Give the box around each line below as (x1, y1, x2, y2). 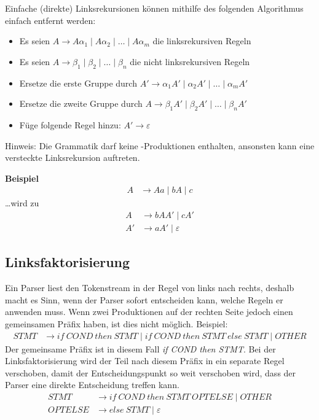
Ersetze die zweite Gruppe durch (19, 97, 143, 110)
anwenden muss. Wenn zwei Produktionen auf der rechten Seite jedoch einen (5, 305, 293, 318)
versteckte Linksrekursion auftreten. (5, 151, 140, 164)
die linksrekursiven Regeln (152, 34, 251, 47)
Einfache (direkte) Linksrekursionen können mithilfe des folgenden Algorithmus (5, 2, 304, 14)
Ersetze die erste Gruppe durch (19, 76, 137, 89)
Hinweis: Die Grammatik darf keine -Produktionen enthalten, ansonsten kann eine (5, 139, 315, 152)
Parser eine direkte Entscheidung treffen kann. (5, 378, 179, 391)
